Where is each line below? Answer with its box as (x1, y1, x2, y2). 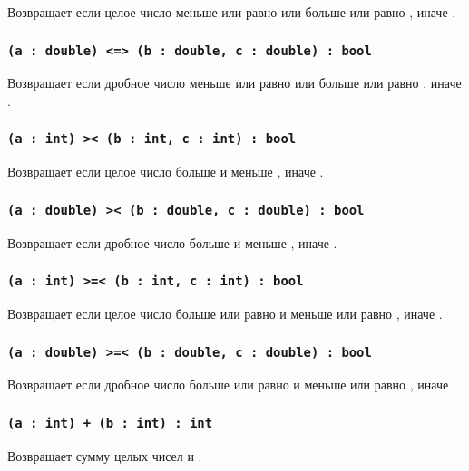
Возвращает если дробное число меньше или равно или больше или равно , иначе (7, 73, 462, 92)
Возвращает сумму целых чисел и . (7, 446, 202, 465)
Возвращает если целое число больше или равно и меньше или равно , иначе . (7, 304, 443, 323)
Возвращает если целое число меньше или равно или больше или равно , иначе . (7, 3, 456, 21)
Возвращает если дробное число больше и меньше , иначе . (7, 233, 337, 252)
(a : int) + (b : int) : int (7, 415, 213, 430)
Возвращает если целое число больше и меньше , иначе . (7, 162, 324, 181)
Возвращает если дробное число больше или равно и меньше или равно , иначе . (7, 375, 456, 394)
